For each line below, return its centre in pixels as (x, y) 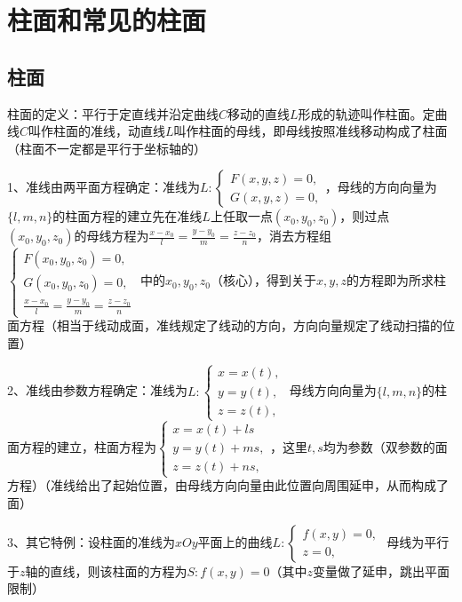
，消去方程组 (295, 236)
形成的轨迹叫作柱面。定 (366, 113)
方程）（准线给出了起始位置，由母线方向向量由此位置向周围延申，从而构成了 (228, 485)
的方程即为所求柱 (396, 280)
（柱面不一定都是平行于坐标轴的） (107, 148)
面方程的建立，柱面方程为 (82, 447)
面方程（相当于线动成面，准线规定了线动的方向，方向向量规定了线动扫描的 (225, 325)
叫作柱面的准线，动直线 (97, 131)
